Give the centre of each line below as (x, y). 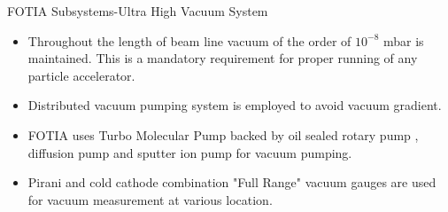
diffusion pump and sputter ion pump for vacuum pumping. (190, 152)
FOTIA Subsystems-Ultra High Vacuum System (138, 11)
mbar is (403, 40)
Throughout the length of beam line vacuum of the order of (189, 40)
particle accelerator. (81, 75)
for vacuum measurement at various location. (150, 199)
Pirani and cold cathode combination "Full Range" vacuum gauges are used (232, 182)
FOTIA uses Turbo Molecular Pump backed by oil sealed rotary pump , (223, 134)
